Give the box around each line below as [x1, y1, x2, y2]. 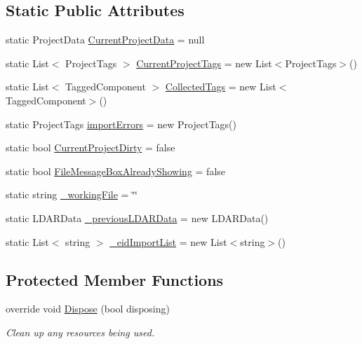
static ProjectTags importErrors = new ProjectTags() [6, 116, 236, 131]
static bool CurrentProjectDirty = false [6, 140, 175, 155]
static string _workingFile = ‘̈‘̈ [6, 187, 138, 202]
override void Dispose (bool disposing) [6, 301, 170, 316]
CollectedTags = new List [165, 79, 276, 94]
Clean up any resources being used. [6, 324, 155, 339]
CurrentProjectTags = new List [136, 55, 272, 70]
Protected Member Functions [6, 268, 224, 290]
